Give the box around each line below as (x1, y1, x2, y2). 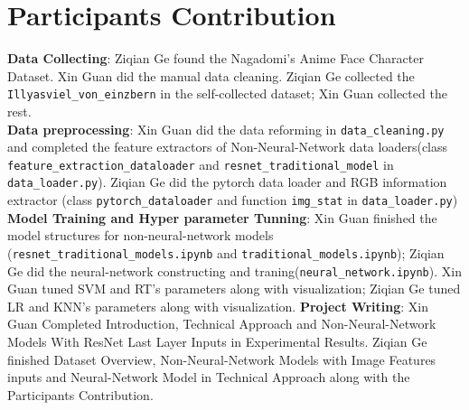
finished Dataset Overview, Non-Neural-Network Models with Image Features (7, 349, 436, 368)
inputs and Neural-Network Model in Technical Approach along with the (7, 368, 410, 387)
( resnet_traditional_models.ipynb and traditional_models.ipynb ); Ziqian (7, 243, 445, 262)
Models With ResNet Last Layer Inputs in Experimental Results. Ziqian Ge (7, 332, 427, 351)
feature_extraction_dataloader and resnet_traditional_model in (7, 154, 394, 173)
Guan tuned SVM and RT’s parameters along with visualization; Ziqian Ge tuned (7, 279, 461, 298)
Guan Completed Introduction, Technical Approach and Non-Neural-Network (7, 314, 436, 333)
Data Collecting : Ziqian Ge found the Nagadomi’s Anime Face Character (7, 49, 424, 68)
